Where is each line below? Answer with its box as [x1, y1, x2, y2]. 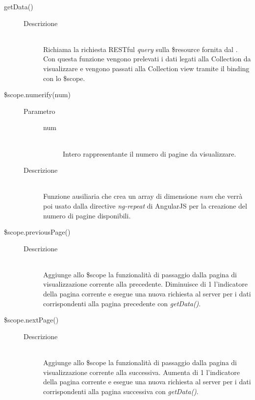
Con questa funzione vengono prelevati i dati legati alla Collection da [43, 53, 251, 64]
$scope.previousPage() [4, 227, 71, 237]
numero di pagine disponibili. [43, 210, 131, 220]
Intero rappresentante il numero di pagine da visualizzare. [63, 148, 236, 159]
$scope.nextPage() [4, 315, 59, 325]
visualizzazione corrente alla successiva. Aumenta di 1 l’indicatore [43, 367, 240, 377]
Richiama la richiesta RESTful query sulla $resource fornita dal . [43, 44, 238, 54]
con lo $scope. [43, 73, 85, 83]
